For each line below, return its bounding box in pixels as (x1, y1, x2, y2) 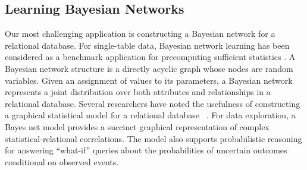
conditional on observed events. (5, 155, 119, 168)
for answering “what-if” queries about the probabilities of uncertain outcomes (5, 144, 287, 156)
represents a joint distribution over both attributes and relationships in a (5, 86, 271, 98)
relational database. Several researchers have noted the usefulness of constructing (5, 97, 300, 109)
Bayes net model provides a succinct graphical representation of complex (5, 120, 270, 133)
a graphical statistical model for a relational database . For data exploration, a (5, 109, 296, 121)
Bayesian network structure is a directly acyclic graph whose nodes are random (5, 62, 293, 74)
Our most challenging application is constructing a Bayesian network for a (5, 27, 275, 40)
